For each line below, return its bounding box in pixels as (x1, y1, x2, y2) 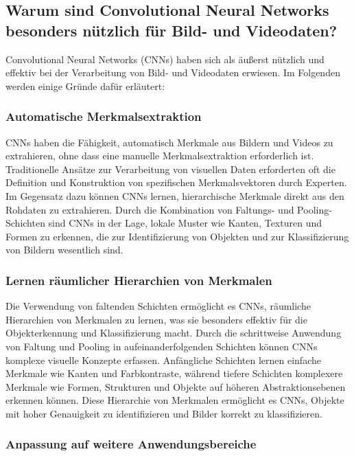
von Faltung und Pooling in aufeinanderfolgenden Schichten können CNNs (5, 339, 318, 353)
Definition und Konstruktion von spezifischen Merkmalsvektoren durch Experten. (5, 175, 347, 190)
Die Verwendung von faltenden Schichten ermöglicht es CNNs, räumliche (5, 299, 311, 313)
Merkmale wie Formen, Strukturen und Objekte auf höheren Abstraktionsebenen (5, 379, 346, 394)
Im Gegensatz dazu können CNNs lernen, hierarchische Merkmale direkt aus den (5, 188, 344, 203)
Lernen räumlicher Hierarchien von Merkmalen (5, 271, 272, 288)
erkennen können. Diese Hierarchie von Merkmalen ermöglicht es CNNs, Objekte (5, 393, 344, 407)
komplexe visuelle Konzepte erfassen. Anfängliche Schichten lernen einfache (5, 352, 321, 367)
